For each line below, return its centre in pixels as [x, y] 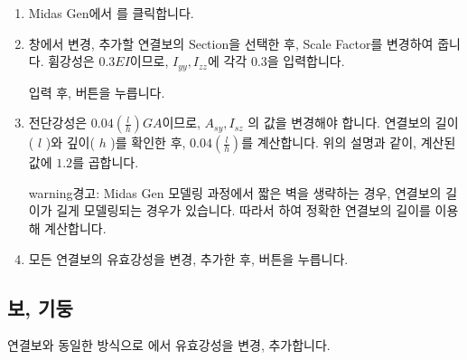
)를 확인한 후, [148, 142]
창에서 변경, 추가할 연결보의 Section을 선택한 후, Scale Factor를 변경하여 [231, 43]
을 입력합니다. [306, 61]
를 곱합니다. [106, 162]
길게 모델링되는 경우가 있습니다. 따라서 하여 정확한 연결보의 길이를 [243, 210]
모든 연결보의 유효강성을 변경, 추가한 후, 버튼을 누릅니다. [188, 258]
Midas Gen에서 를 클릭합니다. [111, 13]
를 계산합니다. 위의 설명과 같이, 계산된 [349, 142]
